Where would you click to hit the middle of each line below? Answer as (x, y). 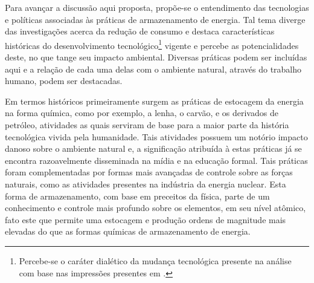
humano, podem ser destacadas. (64, 81)
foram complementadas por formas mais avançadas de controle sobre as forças (149, 172)
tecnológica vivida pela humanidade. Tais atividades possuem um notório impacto (156, 136)
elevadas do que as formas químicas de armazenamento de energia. (128, 231)
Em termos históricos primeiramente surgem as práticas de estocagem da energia (154, 101)
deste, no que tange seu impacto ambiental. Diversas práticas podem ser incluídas (156, 57)
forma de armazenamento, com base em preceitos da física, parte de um (137, 196)
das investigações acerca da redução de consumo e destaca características (140, 31)
